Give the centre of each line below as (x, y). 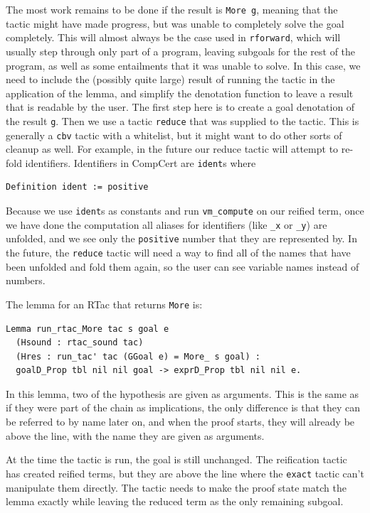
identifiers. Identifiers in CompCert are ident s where (141, 162)
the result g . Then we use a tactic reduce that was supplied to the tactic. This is (183, 120)
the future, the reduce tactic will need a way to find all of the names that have (178, 252)
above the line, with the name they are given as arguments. (135, 435)
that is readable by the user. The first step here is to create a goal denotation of (180, 107)
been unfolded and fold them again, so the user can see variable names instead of (183, 266)
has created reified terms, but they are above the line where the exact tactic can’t (185, 473)
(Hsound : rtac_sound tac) (80, 343)
